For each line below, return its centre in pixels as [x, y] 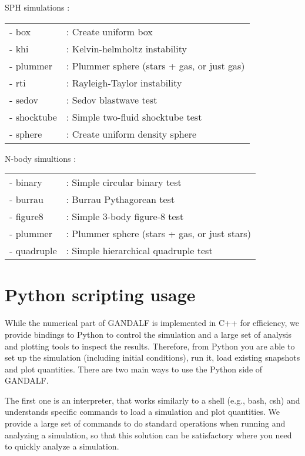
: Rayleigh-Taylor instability [124, 82]
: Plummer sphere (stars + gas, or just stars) [158, 234]
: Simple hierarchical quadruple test [139, 251]
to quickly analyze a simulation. [62, 446]
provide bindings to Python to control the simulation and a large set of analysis [148, 334]
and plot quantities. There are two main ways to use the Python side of [134, 369]
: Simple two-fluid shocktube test [134, 117]
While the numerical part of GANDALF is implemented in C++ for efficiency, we [152, 323]
